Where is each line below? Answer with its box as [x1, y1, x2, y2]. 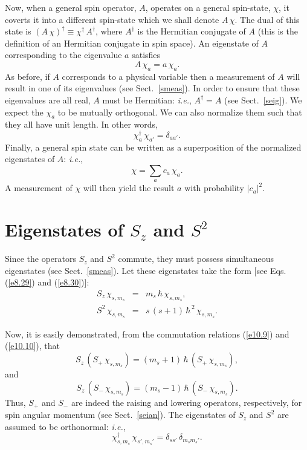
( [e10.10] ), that [5, 339, 60, 352]
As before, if [5, 70, 50, 82]
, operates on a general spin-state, [145, 1, 271, 13]
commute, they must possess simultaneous [118, 252, 274, 265]
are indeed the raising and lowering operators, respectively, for [71, 396, 302, 408]
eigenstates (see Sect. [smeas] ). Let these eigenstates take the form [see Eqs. [5, 264, 286, 276]
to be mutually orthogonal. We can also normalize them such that [57, 105, 302, 118]
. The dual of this [234, 13, 300, 25]
